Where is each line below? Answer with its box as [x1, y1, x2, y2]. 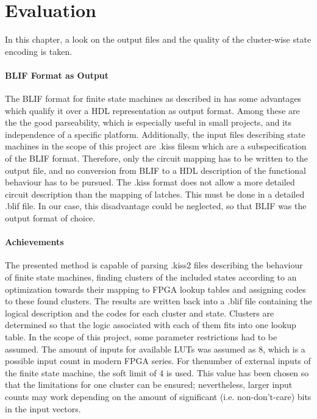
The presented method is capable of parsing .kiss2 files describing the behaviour [5, 259, 303, 271]
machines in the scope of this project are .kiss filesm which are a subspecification [5, 140, 307, 152]
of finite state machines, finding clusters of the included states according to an [5, 271, 297, 284]
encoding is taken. [5, 45, 73, 57]
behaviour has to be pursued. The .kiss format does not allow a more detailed [5, 176, 295, 188]
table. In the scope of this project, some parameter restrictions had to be [5, 331, 277, 343]
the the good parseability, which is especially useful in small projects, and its [5, 116, 292, 129]
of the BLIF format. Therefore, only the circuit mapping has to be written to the [5, 152, 308, 165]
